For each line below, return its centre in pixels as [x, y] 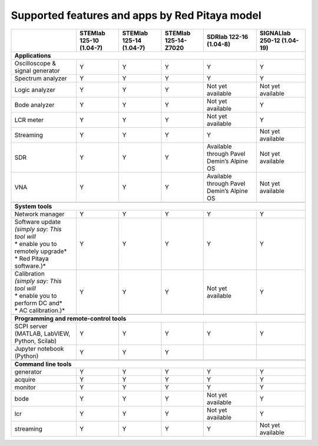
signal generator [37, 71]
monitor [25, 387]
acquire [25, 380]
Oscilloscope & [35, 63]
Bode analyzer [34, 105]
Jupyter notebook [39, 348]
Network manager [39, 214]
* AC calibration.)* [40, 310]
